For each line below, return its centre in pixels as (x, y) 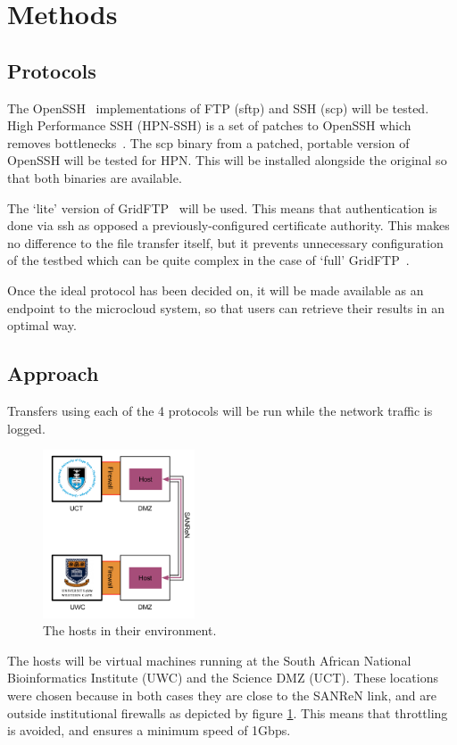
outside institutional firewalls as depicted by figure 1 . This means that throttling (228, 712)
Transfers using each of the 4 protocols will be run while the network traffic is (220, 410)
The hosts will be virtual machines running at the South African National (209, 660)
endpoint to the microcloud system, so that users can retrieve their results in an (226, 307)
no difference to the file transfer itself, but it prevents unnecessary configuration (225, 242)
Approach (53, 373)
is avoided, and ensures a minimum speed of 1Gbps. (149, 730)
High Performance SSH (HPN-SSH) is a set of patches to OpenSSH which (209, 125)
